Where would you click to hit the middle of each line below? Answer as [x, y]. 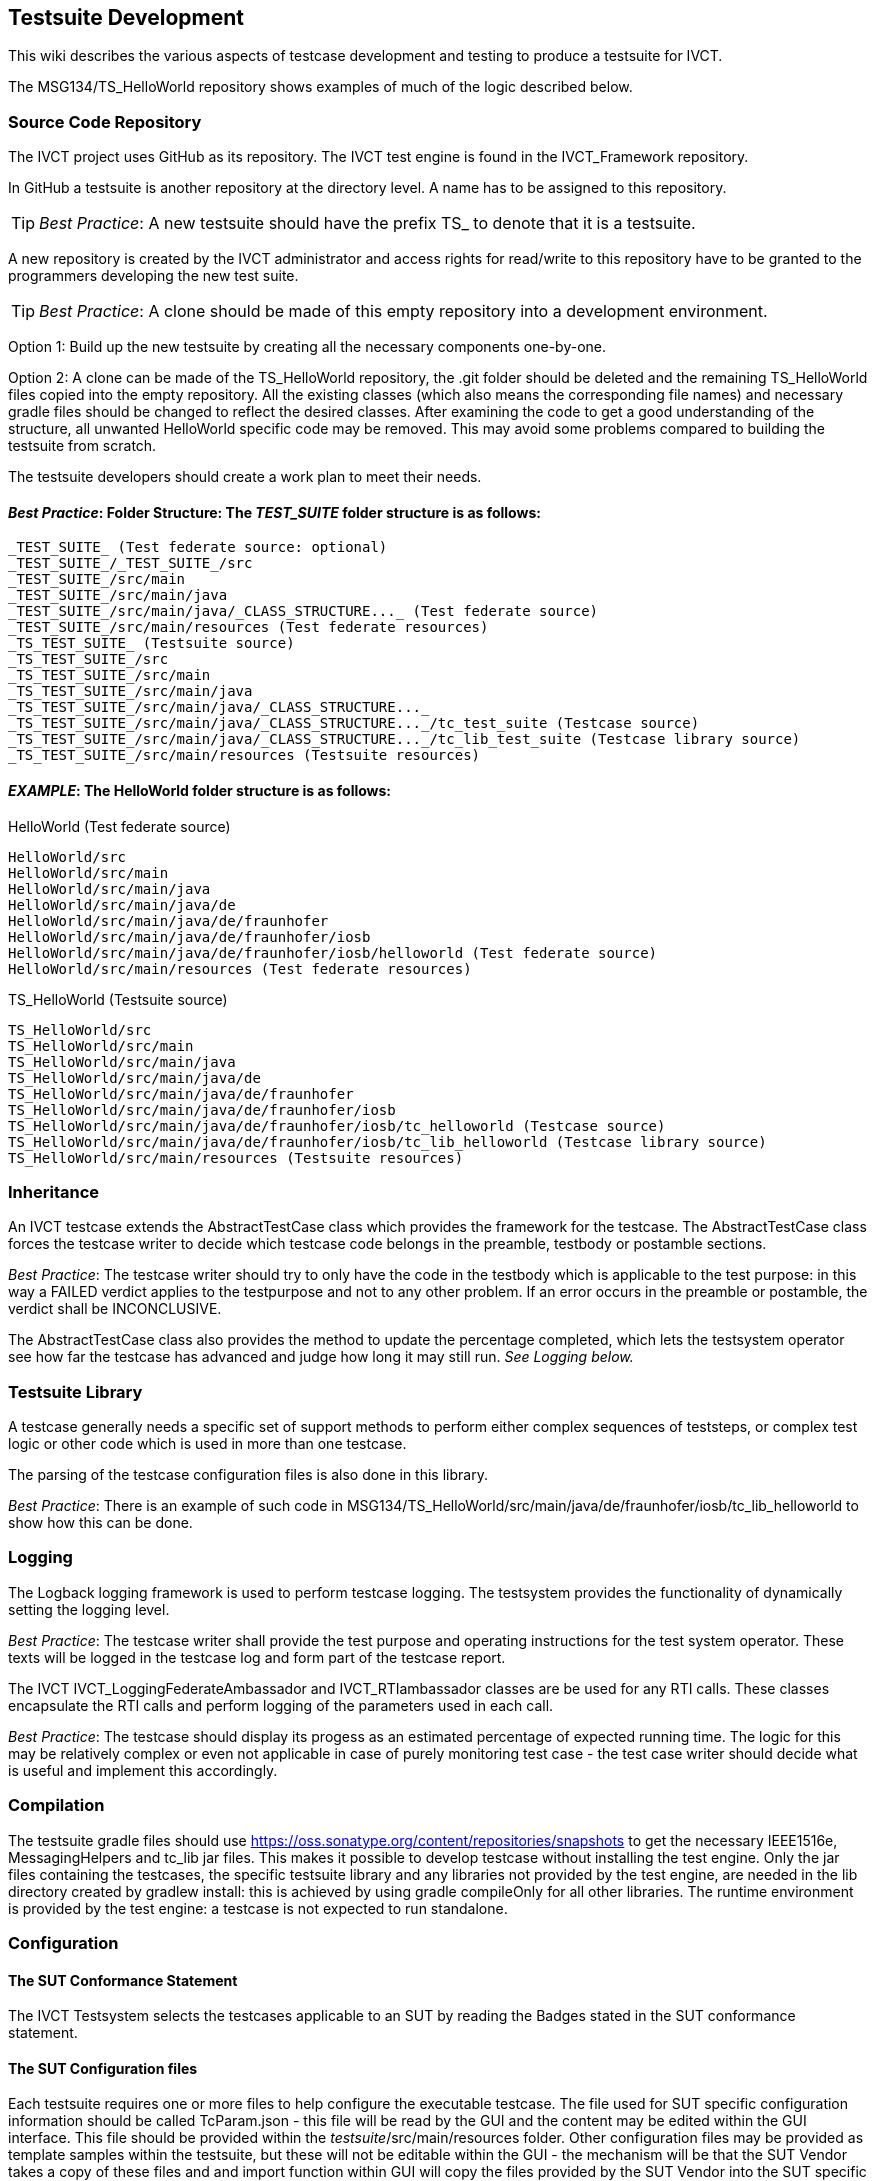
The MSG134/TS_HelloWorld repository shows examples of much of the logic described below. [320, 87]
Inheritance [53, 1191]
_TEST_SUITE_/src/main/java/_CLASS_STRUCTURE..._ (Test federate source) [303, 611]
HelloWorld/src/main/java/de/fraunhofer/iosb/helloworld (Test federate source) [333, 952]
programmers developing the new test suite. [153, 276]
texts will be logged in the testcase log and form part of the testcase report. [257, 1657]
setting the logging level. [89, 1609]
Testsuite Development [126, 17]
